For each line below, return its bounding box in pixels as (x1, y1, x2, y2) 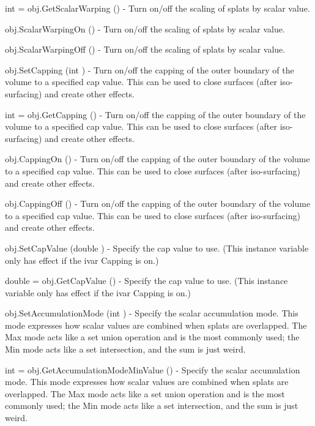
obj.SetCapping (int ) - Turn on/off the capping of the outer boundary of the (5, 63, 294, 76)
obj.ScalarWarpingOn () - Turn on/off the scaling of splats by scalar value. (5, 22, 285, 35)
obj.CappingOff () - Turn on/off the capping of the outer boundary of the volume (5, 197, 311, 210)
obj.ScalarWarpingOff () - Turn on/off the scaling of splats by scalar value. (5, 43, 286, 56)
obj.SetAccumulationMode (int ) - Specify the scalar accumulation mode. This (5, 307, 298, 319)
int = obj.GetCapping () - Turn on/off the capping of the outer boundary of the (5, 108, 306, 121)
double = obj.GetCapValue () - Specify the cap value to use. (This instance (5, 274, 288, 287)
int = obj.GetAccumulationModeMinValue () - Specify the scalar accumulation (5, 363, 300, 376)
